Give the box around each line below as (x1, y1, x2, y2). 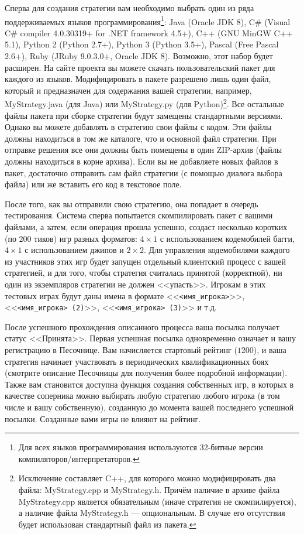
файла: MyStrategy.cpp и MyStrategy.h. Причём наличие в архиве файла (18, 484, 280, 495)
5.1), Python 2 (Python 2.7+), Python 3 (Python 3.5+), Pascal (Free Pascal (5, 38, 279, 50)
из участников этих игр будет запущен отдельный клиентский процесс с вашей (5, 255, 286, 267)
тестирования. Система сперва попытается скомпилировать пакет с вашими (5, 209, 273, 221)
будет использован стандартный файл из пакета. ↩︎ (18, 518, 196, 530)
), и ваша (253, 344, 286, 356)
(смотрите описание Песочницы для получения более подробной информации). (5, 367, 288, 379)
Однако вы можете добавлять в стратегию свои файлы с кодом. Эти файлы (5, 121, 272, 133)
